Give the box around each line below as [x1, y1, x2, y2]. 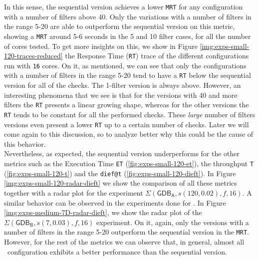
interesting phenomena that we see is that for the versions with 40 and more [4, 89, 238, 100]
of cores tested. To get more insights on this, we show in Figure [4, 40, 198, 51]
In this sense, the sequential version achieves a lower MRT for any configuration [4, 1, 243, 11]
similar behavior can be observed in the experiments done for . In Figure [4, 197, 226, 208]
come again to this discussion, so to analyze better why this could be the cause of [4, 129, 254, 139]
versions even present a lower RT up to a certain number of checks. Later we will [4, 119, 249, 129]
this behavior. [4, 138, 46, 149]
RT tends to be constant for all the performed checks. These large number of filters [4, 109, 256, 119]
